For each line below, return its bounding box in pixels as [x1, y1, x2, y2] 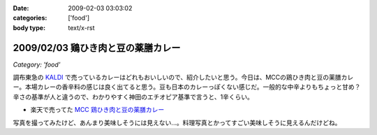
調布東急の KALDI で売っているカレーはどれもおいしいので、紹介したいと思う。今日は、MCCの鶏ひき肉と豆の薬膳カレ [13, 73, 354, 82]
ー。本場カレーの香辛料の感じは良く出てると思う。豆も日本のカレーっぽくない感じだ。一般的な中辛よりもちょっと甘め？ [13, 83, 361, 91]
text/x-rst [68, 23, 95, 31]
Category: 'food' [13, 60, 61, 69]
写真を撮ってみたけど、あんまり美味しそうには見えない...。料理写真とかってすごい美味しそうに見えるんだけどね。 [13, 118, 341, 127]
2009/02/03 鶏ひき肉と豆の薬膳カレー [13, 42, 181, 54]
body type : [13, 23, 45, 31]
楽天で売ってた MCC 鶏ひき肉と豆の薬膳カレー [30, 106, 165, 114]
